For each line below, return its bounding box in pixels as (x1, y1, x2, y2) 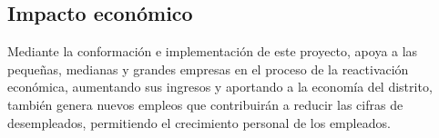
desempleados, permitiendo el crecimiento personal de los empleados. (7, 113, 391, 132)
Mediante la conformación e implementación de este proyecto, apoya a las (7, 42, 418, 61)
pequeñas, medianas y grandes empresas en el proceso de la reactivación (7, 59, 409, 78)
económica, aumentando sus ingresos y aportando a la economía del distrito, (7, 77, 433, 96)
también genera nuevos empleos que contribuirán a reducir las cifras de (7, 94, 403, 113)
